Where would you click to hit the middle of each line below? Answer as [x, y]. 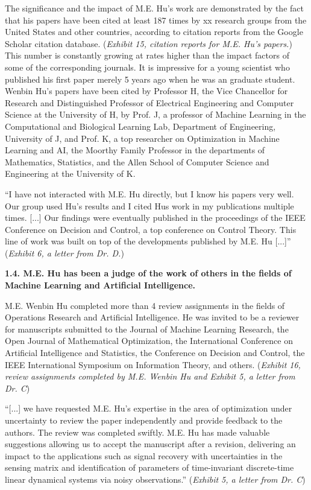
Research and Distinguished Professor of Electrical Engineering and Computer [149, 102]
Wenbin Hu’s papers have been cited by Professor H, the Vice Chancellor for [146, 91]
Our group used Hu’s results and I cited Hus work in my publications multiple [149, 205]
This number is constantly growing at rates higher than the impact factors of [147, 55]
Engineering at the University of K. [70, 173]
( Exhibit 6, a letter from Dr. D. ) [64, 253]
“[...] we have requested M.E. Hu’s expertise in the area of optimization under [149, 408]
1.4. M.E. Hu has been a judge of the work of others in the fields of [148, 273]
